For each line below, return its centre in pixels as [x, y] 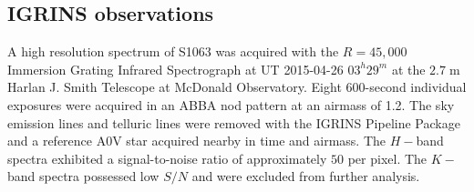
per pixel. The [387, 158]
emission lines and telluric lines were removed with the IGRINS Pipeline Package [234, 122]
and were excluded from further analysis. [306, 176]
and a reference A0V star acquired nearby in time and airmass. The [197, 141]
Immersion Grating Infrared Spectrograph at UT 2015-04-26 [175, 69]
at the [408, 69]
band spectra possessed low [83, 176]
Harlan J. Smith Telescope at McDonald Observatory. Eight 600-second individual [237, 87]
